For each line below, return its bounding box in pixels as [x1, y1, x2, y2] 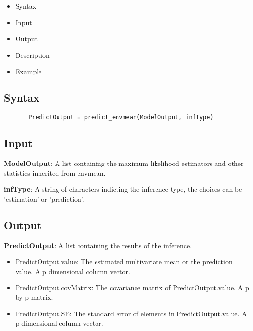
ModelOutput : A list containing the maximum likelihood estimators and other [4, 158, 244, 168]
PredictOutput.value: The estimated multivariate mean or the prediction [15, 257, 233, 267]
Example [15, 66, 42, 76]
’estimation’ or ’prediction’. [4, 193, 84, 203]
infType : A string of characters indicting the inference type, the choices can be [4, 184, 242, 194]
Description [15, 50, 50, 60]
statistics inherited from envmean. [4, 167, 106, 178]
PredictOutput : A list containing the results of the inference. [4, 240, 192, 250]
